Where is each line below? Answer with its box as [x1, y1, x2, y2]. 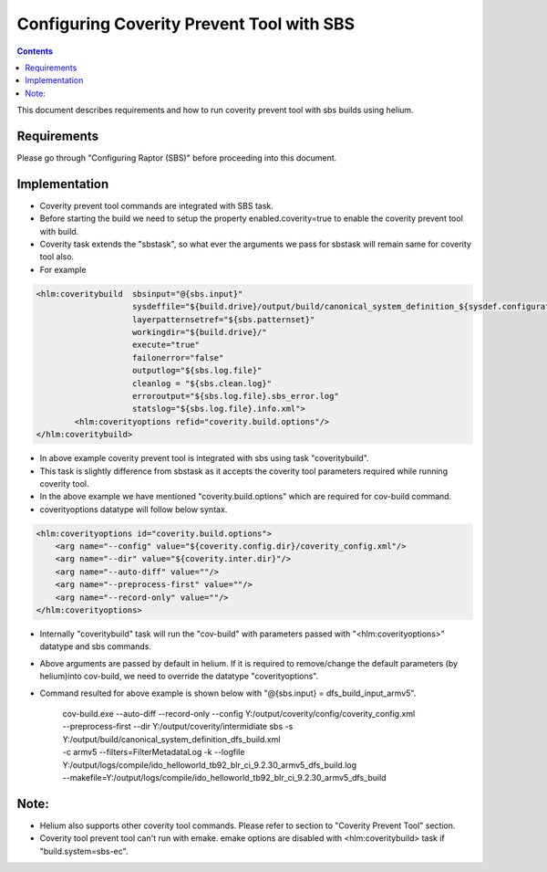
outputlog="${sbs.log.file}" [132, 365, 263, 376]
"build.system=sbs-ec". [39, 846, 129, 856]
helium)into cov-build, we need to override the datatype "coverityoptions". [39, 671, 319, 682]
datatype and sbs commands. [39, 641, 152, 652]
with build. [39, 226, 79, 236]
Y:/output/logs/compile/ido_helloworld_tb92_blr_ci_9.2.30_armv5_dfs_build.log [62, 759, 357, 771]
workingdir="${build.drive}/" [132, 327, 268, 338]
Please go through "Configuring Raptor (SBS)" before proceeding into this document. [16, 152, 337, 163]
